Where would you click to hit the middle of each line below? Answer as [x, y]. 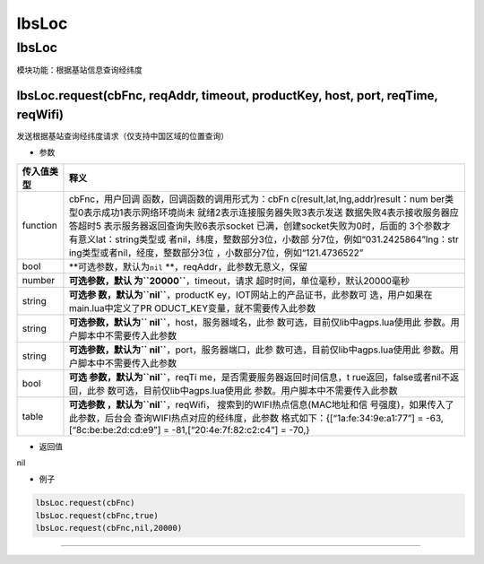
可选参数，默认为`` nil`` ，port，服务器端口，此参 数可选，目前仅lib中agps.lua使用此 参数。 [259, 350]
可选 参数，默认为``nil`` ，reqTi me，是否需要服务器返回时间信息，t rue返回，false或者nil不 [259, 377]
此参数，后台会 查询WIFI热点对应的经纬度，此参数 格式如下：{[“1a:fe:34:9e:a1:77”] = [246, 418]
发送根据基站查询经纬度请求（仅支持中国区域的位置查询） [122, 135]
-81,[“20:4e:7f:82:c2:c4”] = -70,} [241, 430]
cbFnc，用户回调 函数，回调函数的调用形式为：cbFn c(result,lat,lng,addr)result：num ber [257, 199]
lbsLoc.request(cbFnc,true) [97, 515]
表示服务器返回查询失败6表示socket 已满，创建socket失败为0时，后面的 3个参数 [273, 226]
